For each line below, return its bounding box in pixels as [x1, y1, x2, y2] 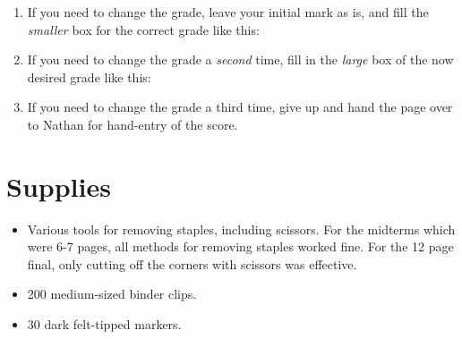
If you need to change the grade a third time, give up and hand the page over [27, 97, 453, 116]
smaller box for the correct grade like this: [27, 20, 260, 38]
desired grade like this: [27, 67, 151, 86]
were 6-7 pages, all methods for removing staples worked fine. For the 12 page [27, 237, 454, 256]
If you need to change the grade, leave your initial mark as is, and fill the [27, 3, 429, 21]
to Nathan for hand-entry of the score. [27, 114, 238, 133]
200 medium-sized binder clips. [27, 284, 197, 303]
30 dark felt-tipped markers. [27, 315, 182, 334]
